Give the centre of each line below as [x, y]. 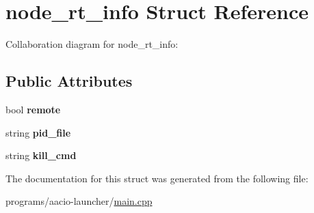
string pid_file [38, 132]
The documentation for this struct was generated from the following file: [157, 178]
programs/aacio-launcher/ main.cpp [79, 201]
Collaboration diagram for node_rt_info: [92, 44]
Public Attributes [69, 81]
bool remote [33, 109]
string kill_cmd [41, 155]
